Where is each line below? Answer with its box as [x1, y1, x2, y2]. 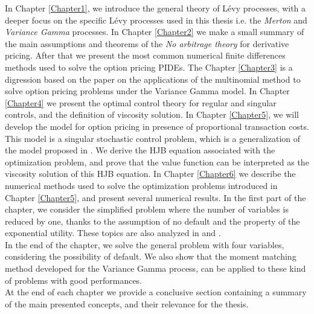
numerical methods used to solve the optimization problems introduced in [5, 179, 278, 191]
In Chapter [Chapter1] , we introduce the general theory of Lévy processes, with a [5, 2, 306, 14]
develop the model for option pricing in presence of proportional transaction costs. [5, 120, 309, 132]
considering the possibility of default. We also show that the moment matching [5, 250, 296, 263]
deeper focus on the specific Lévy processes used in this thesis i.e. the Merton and [5, 13, 307, 26]
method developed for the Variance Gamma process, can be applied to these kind [5, 262, 306, 275]
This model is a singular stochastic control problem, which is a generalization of [5, 132, 301, 144]
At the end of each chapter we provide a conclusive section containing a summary [5, 286, 307, 298]
